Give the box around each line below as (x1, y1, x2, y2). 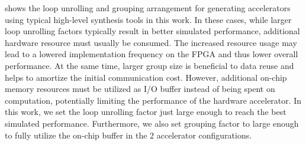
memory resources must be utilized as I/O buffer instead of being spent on (5, 83, 275, 95)
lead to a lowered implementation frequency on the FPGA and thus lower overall (5, 48, 298, 60)
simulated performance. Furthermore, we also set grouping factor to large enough (5, 117, 299, 129)
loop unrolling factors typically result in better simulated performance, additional (5, 25, 300, 37)
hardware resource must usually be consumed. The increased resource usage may (5, 36, 297, 48)
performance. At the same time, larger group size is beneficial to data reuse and (5, 59, 294, 71)
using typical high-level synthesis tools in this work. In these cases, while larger (5, 13, 292, 25)
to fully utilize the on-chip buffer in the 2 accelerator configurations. (5, 128, 252, 141)
